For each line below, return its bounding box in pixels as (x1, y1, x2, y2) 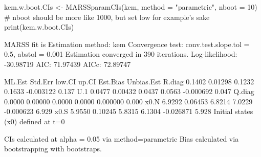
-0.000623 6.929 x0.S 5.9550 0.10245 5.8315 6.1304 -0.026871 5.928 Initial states (4, 106, 253, 117)
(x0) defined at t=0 (4, 116, 65, 126)
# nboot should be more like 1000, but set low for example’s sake (4, 11, 210, 22)
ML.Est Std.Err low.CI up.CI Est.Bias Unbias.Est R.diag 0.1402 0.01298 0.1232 (4, 76, 254, 86)
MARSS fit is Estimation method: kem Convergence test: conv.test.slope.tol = (4, 38, 250, 49)
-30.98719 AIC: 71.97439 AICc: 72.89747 (4, 58, 131, 69)
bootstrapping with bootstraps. (4, 143, 102, 154)
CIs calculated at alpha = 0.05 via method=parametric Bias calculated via (4, 133, 239, 144)
